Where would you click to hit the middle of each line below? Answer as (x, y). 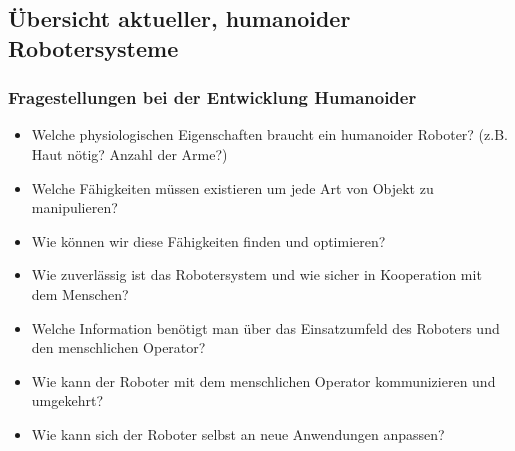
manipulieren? (74, 207)
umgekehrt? (67, 400)
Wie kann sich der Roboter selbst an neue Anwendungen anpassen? (238, 433)
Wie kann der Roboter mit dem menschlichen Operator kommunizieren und (263, 380)
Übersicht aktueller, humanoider (179, 18)
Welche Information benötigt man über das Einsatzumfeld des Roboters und (265, 327)
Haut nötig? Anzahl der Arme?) (129, 153)
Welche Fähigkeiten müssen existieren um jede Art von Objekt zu (232, 187)
